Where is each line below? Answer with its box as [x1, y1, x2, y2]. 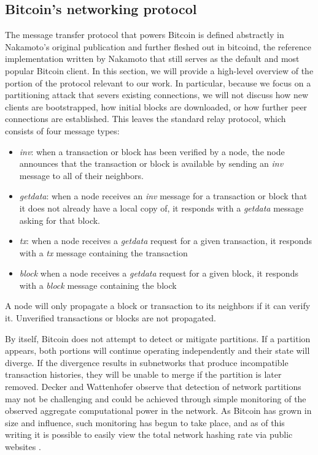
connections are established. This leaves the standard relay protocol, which [5, 112, 286, 125]
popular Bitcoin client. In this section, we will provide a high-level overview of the [5, 64, 314, 77]
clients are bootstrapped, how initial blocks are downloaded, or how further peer [5, 100, 308, 113]
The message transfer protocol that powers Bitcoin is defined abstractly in [5, 28, 284, 41]
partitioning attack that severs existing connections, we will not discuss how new [5, 88, 309, 101]
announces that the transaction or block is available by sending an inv [19, 157, 284, 170]
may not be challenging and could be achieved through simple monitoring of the [5, 392, 306, 405]
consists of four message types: [5, 124, 120, 137]
